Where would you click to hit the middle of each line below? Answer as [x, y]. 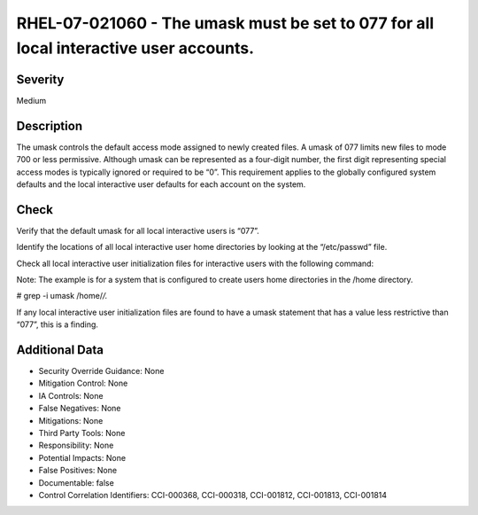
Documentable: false [76, 482]
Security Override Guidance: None [101, 371]
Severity [40, 79]
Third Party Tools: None [82, 433]
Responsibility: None [76, 445]
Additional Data [60, 350]
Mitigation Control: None [83, 383]
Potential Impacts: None [82, 457]
